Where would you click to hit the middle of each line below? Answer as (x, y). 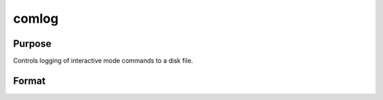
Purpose (32, 44)
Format (29, 80)
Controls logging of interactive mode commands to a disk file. (103, 61)
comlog (36, 18)
